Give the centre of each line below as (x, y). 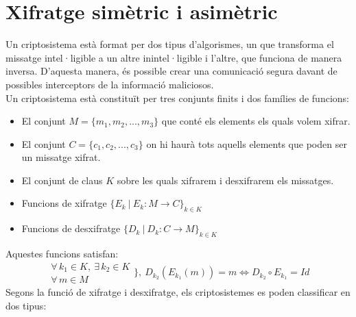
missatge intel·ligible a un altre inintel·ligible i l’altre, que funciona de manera (174, 57)
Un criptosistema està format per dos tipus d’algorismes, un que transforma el (170, 44)
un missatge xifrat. (61, 157)
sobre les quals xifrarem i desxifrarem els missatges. (225, 180)
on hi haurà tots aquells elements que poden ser (247, 143)
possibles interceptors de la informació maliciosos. (110, 84)
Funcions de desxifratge (71, 228)
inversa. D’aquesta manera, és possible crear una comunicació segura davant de (171, 71)
